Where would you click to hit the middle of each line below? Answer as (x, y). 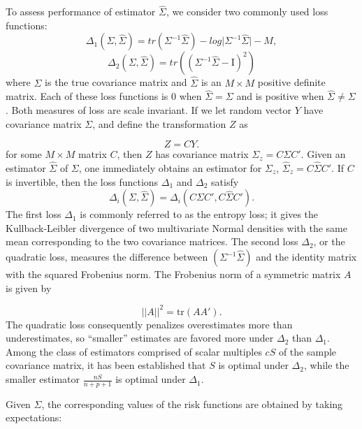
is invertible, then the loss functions (82, 181)
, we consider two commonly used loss (247, 12)
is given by (29, 288)
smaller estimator (43, 379)
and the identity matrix (306, 256)
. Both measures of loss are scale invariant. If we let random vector (149, 110)
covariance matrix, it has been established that (106, 365)
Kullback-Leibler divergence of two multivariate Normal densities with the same (176, 227)
